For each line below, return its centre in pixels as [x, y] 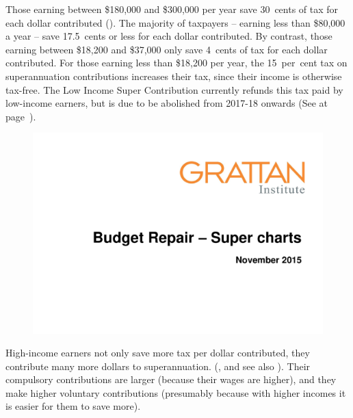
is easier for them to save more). [73, 406]
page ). [21, 116]
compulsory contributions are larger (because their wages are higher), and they [171, 379]
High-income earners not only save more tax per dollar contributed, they [158, 353]
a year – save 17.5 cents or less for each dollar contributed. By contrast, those [169, 36]
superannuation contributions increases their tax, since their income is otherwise [174, 76]
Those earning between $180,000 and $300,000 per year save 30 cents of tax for [172, 9]
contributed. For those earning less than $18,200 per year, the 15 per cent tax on [176, 63]
